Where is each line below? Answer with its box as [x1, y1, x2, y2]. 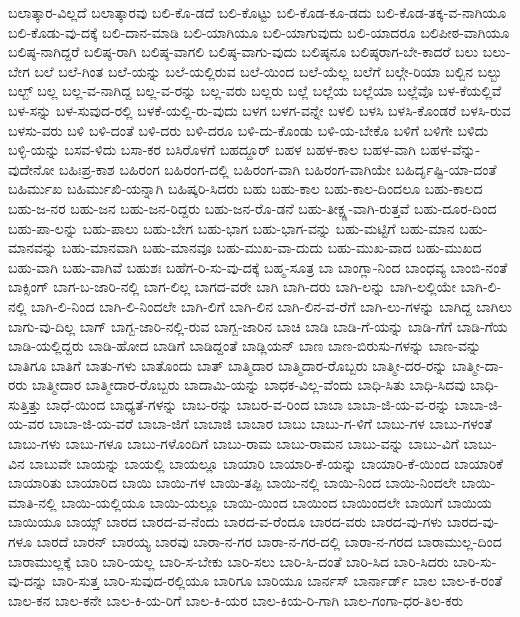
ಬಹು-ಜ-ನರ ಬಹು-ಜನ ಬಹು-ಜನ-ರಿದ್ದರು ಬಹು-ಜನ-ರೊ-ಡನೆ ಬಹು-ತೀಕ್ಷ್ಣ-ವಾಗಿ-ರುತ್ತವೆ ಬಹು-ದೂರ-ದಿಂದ [8, 197, 497, 218]
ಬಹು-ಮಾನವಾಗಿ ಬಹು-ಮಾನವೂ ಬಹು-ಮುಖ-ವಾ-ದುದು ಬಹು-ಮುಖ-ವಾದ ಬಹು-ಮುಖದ [61, 237, 482, 258]
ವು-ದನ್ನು [8, 570, 48, 591]
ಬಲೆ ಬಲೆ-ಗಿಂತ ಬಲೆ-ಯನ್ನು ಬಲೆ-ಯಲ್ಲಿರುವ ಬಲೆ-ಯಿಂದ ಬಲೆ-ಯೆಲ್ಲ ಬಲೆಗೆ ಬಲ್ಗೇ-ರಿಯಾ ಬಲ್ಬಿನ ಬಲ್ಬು [34, 60, 503, 81]
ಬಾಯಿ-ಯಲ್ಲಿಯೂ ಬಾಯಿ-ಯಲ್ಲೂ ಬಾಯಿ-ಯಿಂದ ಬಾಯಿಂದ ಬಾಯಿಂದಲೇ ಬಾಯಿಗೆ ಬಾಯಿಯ [61, 491, 492, 512]
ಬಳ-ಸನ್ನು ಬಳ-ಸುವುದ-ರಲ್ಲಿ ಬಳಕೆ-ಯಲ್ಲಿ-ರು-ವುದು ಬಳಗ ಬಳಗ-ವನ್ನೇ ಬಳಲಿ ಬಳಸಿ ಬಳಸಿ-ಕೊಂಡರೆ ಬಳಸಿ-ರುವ [8, 99, 511, 120]
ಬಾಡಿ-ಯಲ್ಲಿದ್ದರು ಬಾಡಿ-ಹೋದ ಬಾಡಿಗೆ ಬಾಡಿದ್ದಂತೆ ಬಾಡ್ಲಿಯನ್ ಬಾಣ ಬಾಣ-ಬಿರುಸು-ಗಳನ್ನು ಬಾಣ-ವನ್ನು [8, 335, 482, 356]
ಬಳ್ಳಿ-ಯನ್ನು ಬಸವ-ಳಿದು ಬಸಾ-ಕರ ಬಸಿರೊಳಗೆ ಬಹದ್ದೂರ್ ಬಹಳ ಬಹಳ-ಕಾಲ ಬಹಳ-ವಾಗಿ [8, 139, 416, 160]
